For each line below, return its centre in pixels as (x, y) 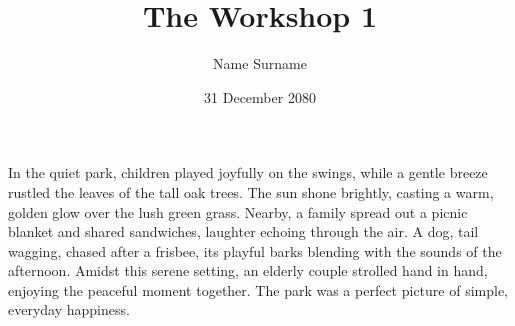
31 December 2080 (260, 96)
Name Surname (260, 63)
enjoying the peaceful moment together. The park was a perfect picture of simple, (258, 289)
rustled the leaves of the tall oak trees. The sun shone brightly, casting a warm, (251, 191)
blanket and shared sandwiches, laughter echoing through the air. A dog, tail (243, 231)
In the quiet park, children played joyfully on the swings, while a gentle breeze (248, 172)
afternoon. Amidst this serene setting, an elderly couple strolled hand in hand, (248, 270)
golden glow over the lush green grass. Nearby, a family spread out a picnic (238, 211)
